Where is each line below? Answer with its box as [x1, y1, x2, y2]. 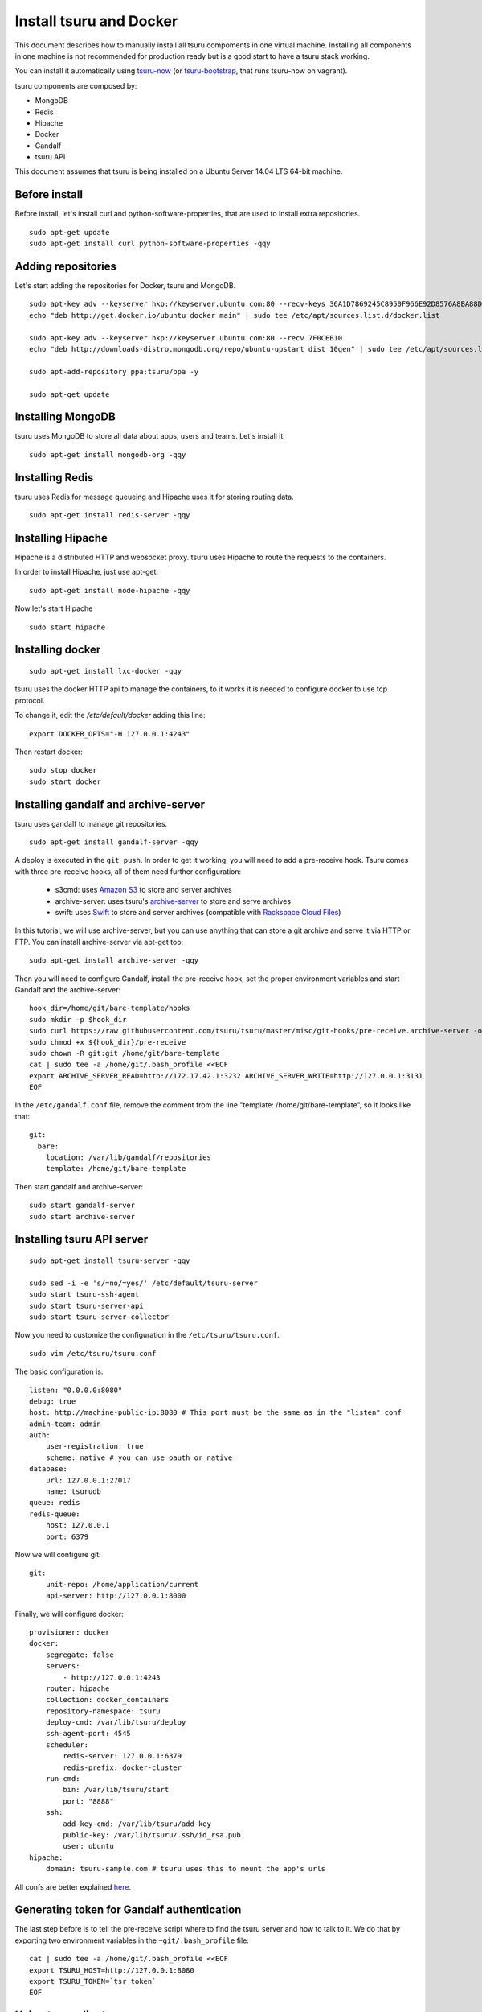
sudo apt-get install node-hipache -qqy [29, 586, 190, 595]
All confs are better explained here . [14, 1882, 132, 1891]
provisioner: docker [29, 1627, 110, 1637]
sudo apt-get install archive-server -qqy [29, 956, 199, 965]
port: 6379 [45, 1532, 89, 1541]
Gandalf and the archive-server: [14, 984, 120, 994]
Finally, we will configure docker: [14, 1609, 124, 1618]
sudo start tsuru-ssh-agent [29, 1290, 140, 1299]
